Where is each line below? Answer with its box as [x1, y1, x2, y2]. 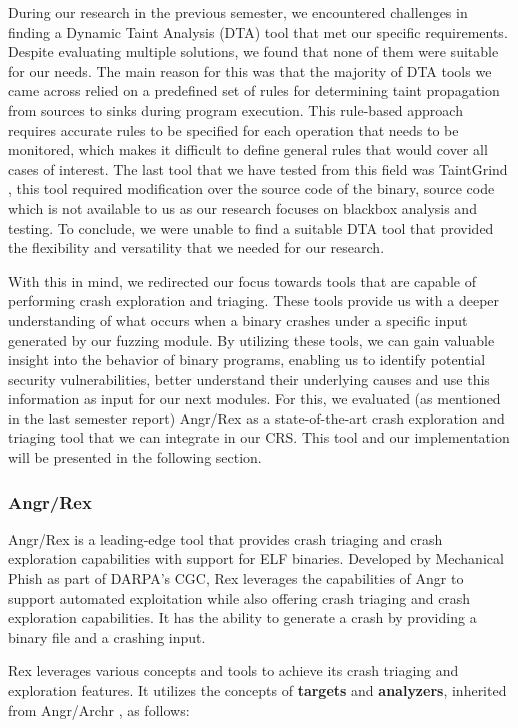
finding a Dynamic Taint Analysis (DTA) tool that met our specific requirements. [8, 21, 508, 42]
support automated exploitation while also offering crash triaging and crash [8, 587, 471, 608]
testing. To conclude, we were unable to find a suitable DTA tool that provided [8, 217, 494, 238]
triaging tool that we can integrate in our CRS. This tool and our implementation [8, 427, 510, 448]
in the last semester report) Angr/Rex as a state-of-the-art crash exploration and [8, 407, 505, 428]
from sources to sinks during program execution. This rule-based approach [8, 99, 463, 120]
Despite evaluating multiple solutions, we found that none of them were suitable [8, 41, 499, 62]
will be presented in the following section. [8, 447, 262, 468]
